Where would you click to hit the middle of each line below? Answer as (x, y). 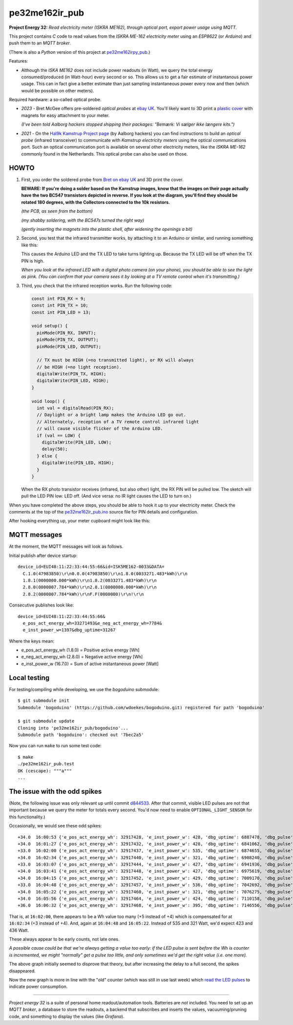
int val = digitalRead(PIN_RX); (75, 408)
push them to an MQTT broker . (40, 43)
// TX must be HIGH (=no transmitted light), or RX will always (115, 360)
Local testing (29, 678)
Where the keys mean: (32, 641)
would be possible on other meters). (58, 90)
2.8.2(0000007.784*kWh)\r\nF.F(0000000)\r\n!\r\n (83, 594)
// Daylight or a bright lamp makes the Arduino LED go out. (112, 415)
